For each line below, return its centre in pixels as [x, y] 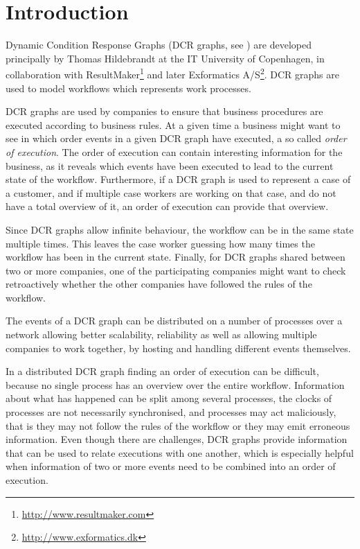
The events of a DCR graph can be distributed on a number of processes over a [174, 321]
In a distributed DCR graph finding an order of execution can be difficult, [162, 371]
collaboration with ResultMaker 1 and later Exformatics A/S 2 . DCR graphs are [172, 73]
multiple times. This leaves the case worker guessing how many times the [160, 243]
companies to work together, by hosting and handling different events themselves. [178, 348]
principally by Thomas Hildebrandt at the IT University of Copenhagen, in [165, 58]
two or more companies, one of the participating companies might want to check [176, 270]
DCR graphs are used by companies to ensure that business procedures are [164, 111]
